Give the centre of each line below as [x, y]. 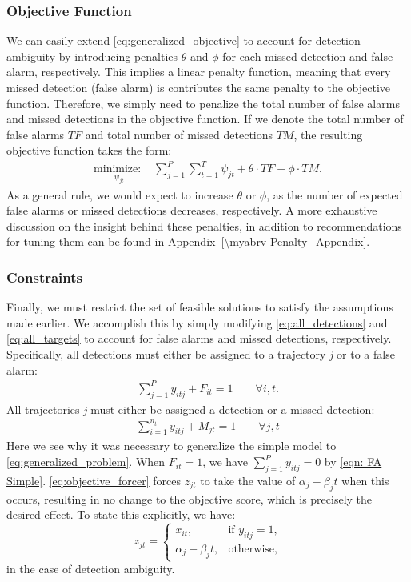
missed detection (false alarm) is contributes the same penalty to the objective [198, 87]
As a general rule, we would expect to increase [120, 194]
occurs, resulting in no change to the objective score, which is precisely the [190, 498]
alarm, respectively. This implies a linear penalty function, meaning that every [199, 72]
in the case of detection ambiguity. [91, 569]
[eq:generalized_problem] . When [86, 462]
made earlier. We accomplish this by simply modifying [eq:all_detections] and [197, 322]
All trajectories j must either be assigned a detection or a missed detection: [191, 409]
